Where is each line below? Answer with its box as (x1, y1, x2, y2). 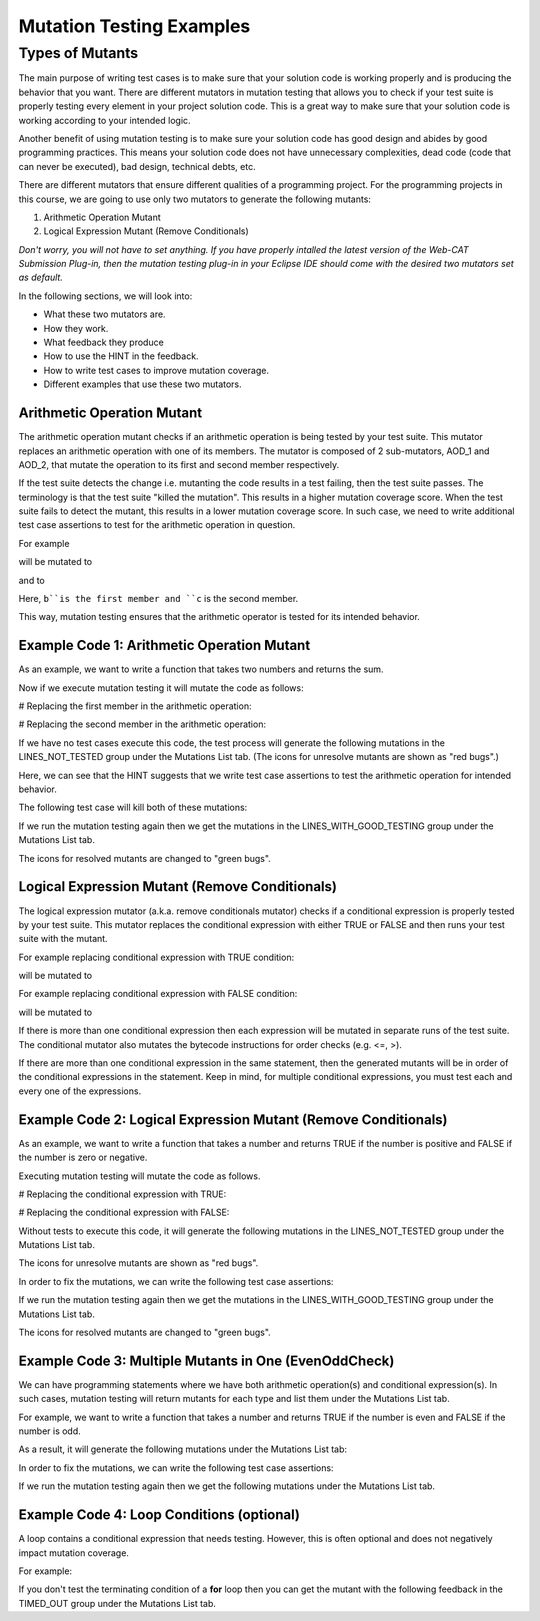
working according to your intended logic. (18, 114, 191, 126)
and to (18, 574, 45, 586)
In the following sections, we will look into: (18, 290, 193, 302)
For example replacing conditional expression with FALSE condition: (18, 988, 298, 1000)
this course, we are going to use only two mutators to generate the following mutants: (18, 193, 372, 205)
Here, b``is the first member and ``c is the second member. (18, 593, 299, 605)
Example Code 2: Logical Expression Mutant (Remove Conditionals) (18, 1111, 448, 1128)
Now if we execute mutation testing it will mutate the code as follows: (18, 681, 304, 694)
